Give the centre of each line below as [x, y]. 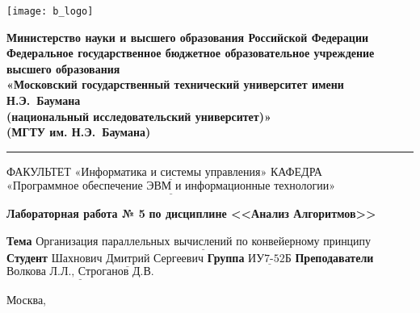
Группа [226, 258]
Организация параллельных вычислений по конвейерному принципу [204, 242]
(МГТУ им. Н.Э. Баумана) [79, 132]
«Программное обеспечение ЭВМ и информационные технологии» [171, 187]
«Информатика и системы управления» [171, 172]
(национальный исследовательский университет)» [139, 116]
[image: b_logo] [50, 11]
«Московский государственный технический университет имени [175, 84]
